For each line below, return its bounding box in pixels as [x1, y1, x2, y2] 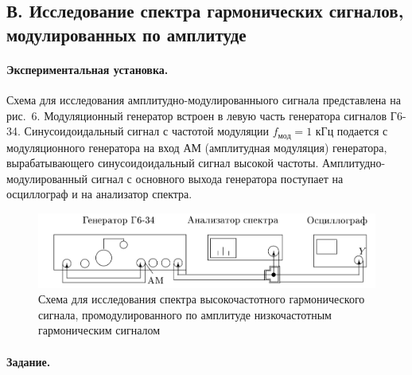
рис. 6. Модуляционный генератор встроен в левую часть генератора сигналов [6, 107, 387, 123]
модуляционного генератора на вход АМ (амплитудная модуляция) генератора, [6, 139, 387, 155]
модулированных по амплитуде [6, 21, 247, 46]
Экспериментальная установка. [6, 61, 169, 77]
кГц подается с [315, 123, 388, 139]
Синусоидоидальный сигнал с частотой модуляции [24, 123, 270, 139]
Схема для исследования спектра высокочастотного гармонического [38, 291, 365, 307]
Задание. [6, 353, 51, 369]
